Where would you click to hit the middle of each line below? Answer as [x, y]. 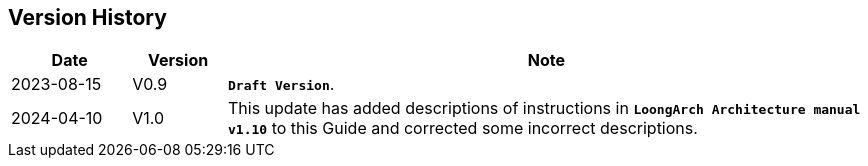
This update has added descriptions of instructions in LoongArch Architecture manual [544, 108]
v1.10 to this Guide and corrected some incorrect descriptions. [462, 128]
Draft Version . [281, 84]
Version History [87, 17]
